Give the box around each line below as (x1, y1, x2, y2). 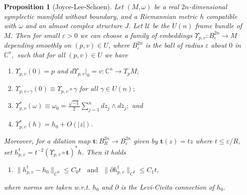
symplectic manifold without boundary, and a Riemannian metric (4, 11, 198, 21)
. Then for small (10, 30, 60, 40)
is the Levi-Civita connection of (121, 181, 214, 192)
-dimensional (189, 1, 227, 11)
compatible (206, 11, 237, 21)
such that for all (17, 49, 65, 59)
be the (152, 20, 170, 31)
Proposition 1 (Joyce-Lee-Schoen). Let (4, 1, 124, 11)
